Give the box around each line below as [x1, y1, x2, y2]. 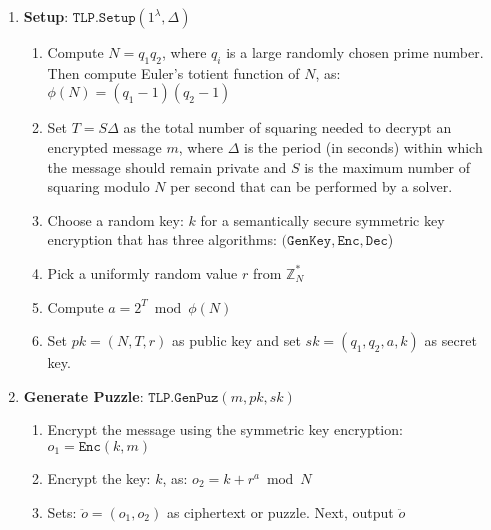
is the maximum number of [304, 156, 470, 177]
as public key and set [172, 330, 301, 351]
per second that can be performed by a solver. [170, 176, 453, 197]
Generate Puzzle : [23, 385, 144, 406]
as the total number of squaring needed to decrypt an [123, 117, 452, 138]
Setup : [23, 6, 69, 26]
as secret [424, 330, 477, 351]
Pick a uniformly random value [47, 262, 238, 283]
